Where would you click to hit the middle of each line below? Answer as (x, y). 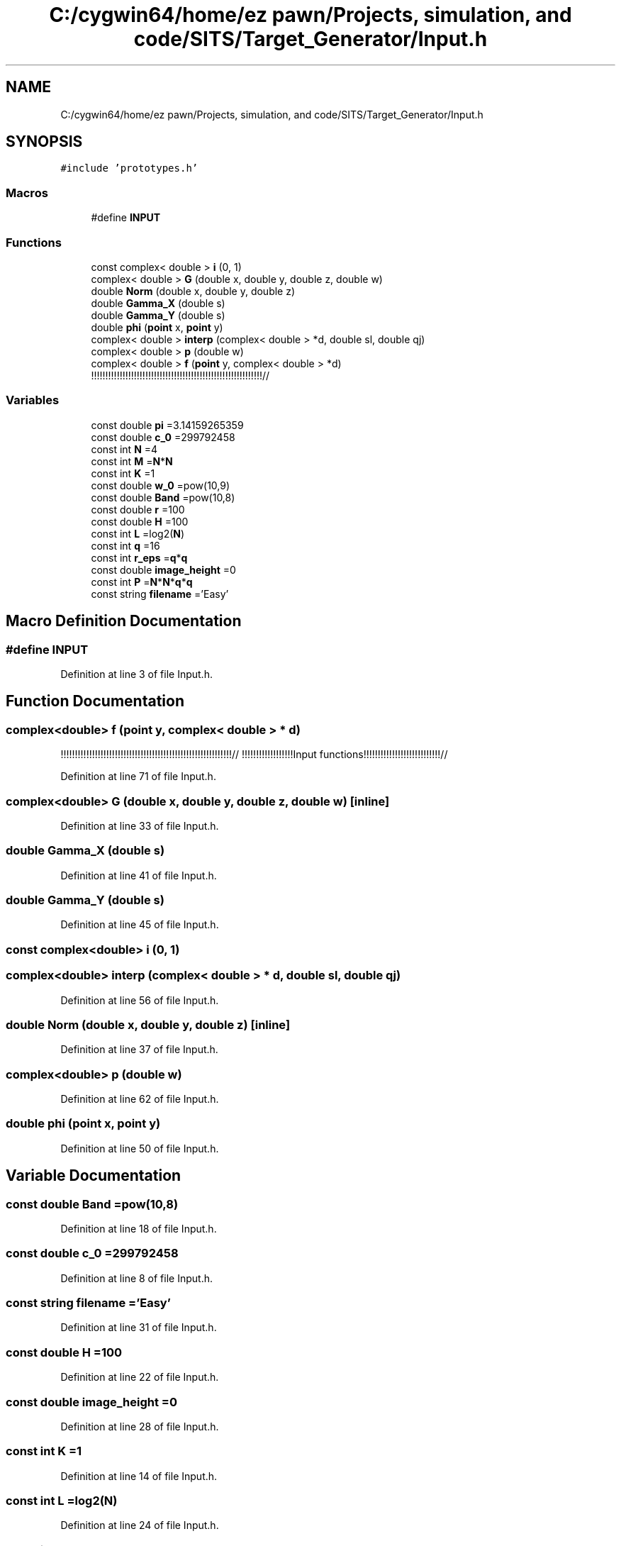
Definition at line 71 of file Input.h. (138, 777)
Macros (27, 193)
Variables (33, 400)
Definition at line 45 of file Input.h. (140, 925)
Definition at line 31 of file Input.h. (139, 1328)
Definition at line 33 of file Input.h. (140, 825)
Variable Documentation (94, 1176)
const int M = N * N (132, 461)
